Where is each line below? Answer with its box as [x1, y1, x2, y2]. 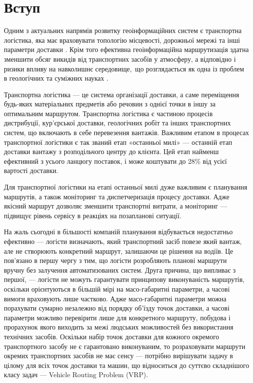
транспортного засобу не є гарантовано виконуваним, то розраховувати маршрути [4, 341, 246, 351]
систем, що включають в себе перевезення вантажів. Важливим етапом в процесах [4, 127, 249, 138]
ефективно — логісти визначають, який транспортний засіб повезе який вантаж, [4, 236, 242, 246]
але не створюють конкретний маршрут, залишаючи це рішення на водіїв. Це [4, 245, 234, 256]
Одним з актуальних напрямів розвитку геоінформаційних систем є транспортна [4, 25, 242, 35]
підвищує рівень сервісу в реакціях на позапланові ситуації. [4, 210, 181, 220]
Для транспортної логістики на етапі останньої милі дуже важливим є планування [4, 182, 248, 192]
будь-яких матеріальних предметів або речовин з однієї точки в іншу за [4, 99, 216, 109]
